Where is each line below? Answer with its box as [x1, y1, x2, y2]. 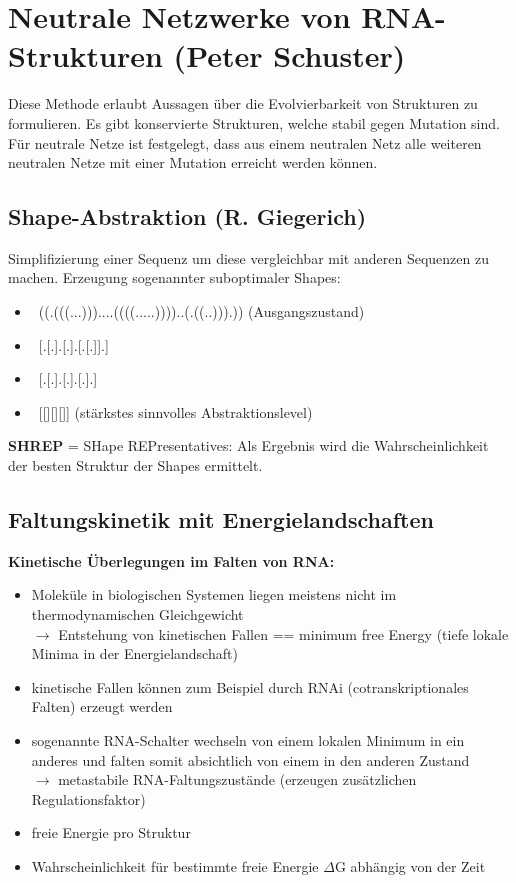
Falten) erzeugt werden [31, 696, 173, 717]
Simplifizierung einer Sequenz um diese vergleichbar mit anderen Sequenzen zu [8, 247, 489, 268]
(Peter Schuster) [173, 35, 406, 76]
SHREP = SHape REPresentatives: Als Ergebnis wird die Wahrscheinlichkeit [8, 435, 489, 456]
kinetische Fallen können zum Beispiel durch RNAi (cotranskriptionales [31, 676, 469, 697]
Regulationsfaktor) [31, 788, 146, 809]
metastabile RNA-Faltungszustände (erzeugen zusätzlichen [58, 769, 417, 790]
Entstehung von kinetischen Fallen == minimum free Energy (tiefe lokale [58, 623, 509, 644]
